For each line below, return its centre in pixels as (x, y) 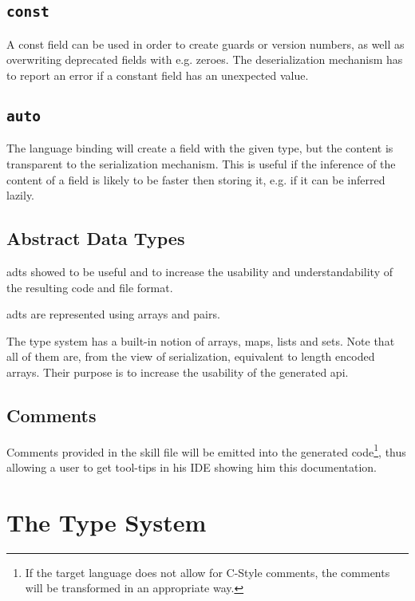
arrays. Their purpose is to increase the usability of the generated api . (178, 372)
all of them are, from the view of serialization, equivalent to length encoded (191, 356)
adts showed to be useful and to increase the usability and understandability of (200, 271)
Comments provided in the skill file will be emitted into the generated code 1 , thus (206, 450)
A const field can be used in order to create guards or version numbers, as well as (206, 43)
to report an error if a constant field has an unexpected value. (158, 75)
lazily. (21, 195)
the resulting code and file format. (90, 287)
